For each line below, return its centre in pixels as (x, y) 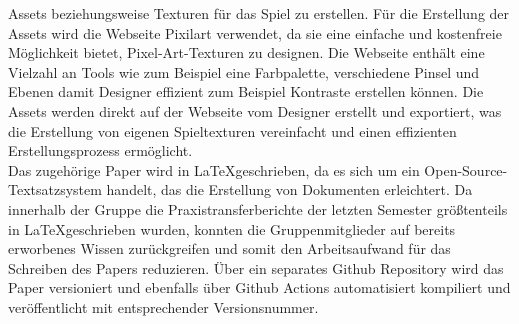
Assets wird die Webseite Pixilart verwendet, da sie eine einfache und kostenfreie (255, 32)
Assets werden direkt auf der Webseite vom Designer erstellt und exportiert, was (255, 110)
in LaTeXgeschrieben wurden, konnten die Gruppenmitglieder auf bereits (232, 228)
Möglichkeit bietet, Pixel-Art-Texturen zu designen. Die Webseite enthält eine (246, 52)
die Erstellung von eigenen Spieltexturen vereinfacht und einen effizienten (232, 130)
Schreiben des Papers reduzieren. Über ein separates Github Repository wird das (256, 267)
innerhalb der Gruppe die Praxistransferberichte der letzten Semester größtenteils (258, 208)
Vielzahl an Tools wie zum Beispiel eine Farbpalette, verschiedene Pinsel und (244, 71)
